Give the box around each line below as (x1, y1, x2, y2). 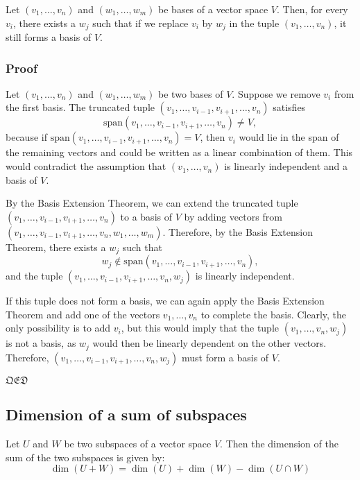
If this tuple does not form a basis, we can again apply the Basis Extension (6, 293, 325, 308)
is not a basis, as (6, 336, 76, 350)
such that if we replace (92, 15, 189, 30)
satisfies (273, 100, 306, 114)
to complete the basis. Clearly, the (200, 307, 347, 321)
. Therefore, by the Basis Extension (162, 224, 313, 239)
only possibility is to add (6, 320, 111, 335)
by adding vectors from (184, 209, 282, 223)
